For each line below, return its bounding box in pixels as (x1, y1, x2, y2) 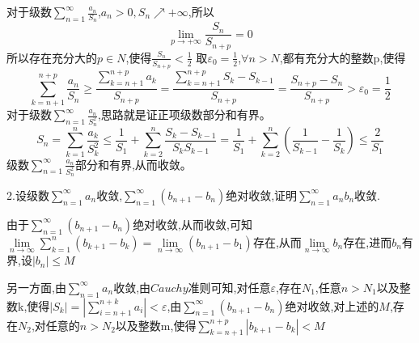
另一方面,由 (6, 278, 66, 295)
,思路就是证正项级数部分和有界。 (97, 106, 271, 123)
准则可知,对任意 (188, 278, 271, 295)
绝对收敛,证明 (226, 186, 298, 203)
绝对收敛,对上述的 (285, 297, 379, 314)
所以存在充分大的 (6, 49, 97, 66)
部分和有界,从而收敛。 (74, 155, 192, 172)
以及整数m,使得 (115, 316, 197, 333)
